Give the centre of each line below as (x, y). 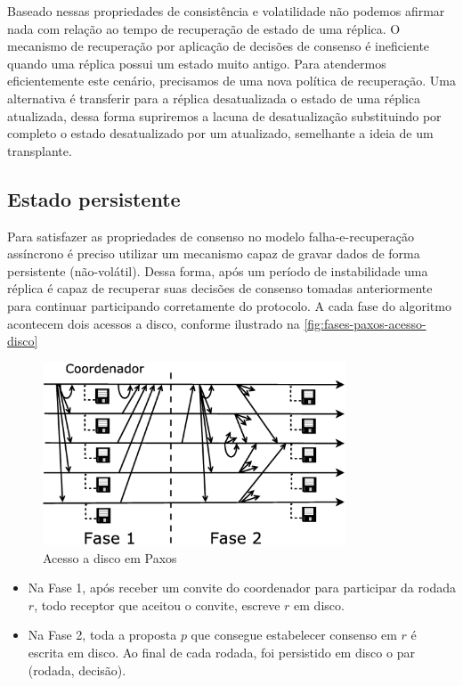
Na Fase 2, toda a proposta (102, 635)
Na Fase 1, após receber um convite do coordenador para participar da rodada (242, 588)
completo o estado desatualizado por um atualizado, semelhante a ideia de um (220, 133)
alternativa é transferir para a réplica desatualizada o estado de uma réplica (214, 98)
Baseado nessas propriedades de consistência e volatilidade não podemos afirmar (226, 11)
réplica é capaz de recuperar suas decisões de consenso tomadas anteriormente (220, 288)
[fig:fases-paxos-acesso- (365, 323)
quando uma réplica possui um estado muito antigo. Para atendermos (197, 63)
